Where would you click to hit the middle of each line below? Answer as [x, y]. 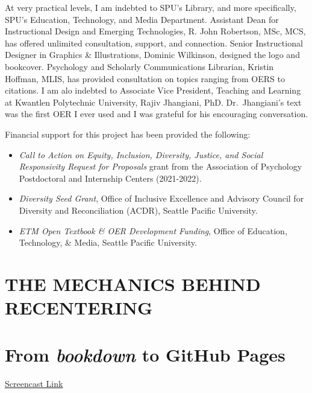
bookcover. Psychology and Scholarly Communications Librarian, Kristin [139, 66]
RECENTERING [79, 308]
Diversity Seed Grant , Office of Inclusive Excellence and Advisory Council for [161, 198]
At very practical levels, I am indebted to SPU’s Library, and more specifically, [151, 7]
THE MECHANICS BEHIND [133, 283]
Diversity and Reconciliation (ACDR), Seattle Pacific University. [138, 210]
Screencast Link [34, 384]
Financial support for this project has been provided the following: [128, 134]
